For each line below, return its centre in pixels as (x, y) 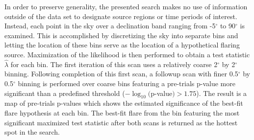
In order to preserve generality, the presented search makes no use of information (126, 6)
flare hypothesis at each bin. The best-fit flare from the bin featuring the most (122, 112)
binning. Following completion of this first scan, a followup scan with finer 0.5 (121, 74)
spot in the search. (32, 132)
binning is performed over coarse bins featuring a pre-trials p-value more (127, 83)
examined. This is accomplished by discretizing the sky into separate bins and (121, 35)
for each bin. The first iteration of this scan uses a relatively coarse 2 (114, 64)
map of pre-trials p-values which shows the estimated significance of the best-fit (124, 103)
